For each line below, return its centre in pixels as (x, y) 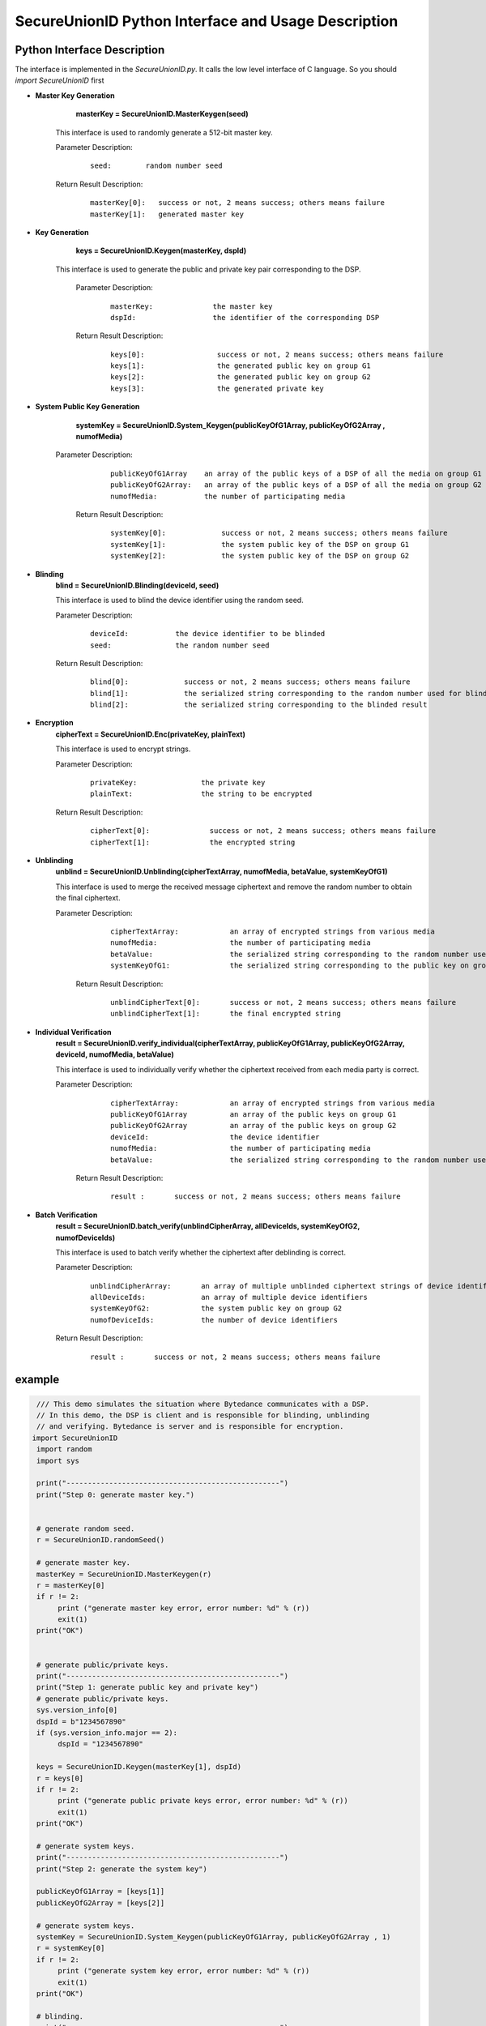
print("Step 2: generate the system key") (122, 1869)
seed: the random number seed (180, 645)
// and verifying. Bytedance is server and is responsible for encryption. (190, 1427)
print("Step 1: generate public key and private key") (148, 1687)
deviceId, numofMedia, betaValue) (115, 1054)
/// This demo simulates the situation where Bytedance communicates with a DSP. (203, 1404)
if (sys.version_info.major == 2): (107, 1733)
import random (64, 1449)
